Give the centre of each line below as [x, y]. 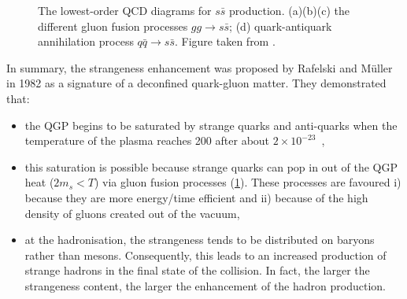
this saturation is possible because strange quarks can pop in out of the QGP [211, 166]
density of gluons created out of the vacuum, [132, 213]
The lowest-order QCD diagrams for [125, 10]
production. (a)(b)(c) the [289, 10]
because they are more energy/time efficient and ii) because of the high [196, 197]
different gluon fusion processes [113, 26]
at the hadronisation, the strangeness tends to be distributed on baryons [200, 240]
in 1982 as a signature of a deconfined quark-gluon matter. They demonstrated [196, 83]
